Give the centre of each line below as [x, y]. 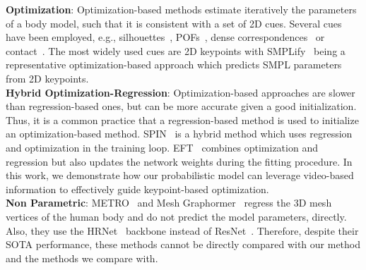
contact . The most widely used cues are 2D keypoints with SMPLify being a [176, 50]
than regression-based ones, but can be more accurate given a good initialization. [181, 106]
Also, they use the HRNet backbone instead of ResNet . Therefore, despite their [182, 230]
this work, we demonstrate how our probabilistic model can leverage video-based [180, 175]
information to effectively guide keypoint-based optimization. [137, 189]
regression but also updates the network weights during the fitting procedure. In [179, 161]
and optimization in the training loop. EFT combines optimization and [162, 147]
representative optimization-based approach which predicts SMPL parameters [174, 65]
